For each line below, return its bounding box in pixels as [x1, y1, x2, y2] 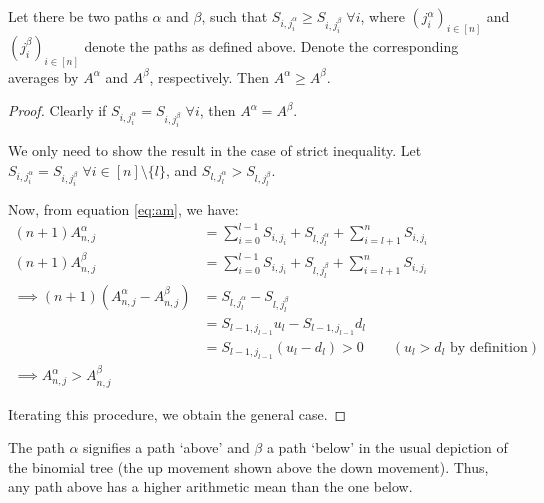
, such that [201, 6, 268, 26]
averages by [8, 66, 79, 87]
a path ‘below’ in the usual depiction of [266, 437, 508, 458]
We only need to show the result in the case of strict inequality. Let [8, 140, 422, 161]
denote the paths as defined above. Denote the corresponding [84, 35, 459, 56]
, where [360, 6, 405, 26]
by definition [449, 340, 528, 355]
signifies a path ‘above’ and [83, 437, 250, 458]
